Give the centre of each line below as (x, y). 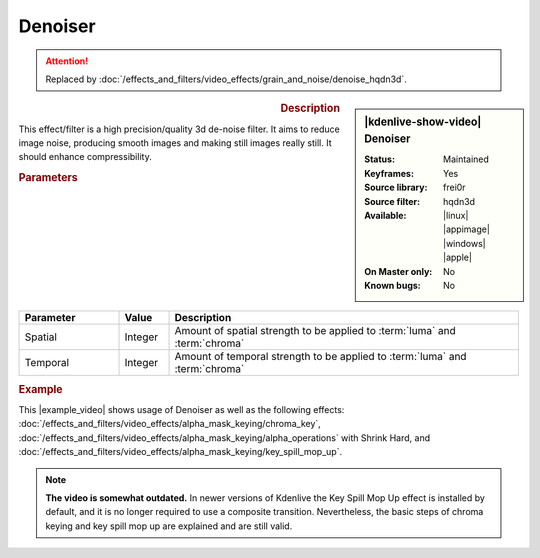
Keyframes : (389, 173)
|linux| (456, 216)
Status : (379, 159)
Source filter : (392, 201)
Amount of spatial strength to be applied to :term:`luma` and (315, 331)
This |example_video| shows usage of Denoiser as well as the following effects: (181, 410)
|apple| (457, 257)
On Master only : (398, 271)
